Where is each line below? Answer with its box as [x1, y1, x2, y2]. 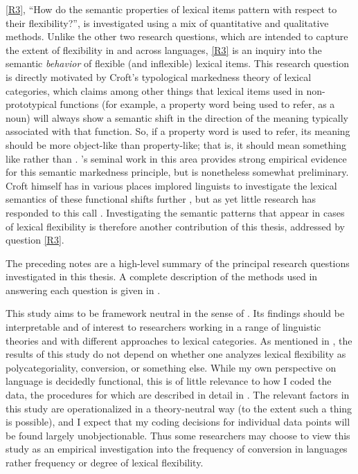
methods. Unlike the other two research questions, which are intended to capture [6, 29, 348, 44]
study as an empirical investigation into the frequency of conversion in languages [6, 441, 348, 456]
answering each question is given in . [6, 282, 161, 297]
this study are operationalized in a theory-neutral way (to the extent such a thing [6, 401, 352, 415]
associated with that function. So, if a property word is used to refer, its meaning [6, 124, 350, 138]
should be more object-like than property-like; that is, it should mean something [6, 137, 347, 152]
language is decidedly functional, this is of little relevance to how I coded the [6, 374, 332, 388]
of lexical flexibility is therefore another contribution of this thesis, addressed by [6, 219, 345, 233]
